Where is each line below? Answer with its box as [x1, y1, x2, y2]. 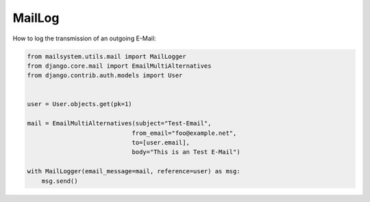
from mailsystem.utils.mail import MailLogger [27, 52, 186, 60]
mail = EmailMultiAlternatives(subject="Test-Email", [27, 120, 212, 127]
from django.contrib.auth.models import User [27, 72, 183, 79]
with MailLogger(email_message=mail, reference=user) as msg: [27, 168, 241, 175]
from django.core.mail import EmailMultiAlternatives [27, 62, 212, 70]
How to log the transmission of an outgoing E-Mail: [12, 34, 156, 42]
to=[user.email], [132, 139, 190, 147]
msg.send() [41, 177, 78, 185]
